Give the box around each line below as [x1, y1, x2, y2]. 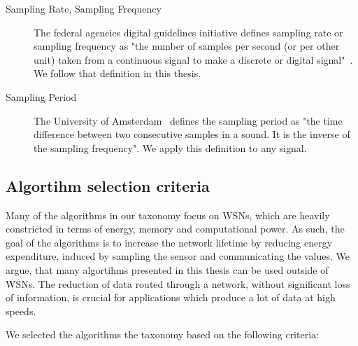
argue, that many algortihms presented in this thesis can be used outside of [6, 262, 329, 277]
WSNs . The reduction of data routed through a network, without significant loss [6, 276, 350, 291]
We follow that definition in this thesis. [34, 66, 201, 81]
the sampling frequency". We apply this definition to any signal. [34, 140, 307, 155]
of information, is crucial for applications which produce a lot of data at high [6, 290, 336, 305]
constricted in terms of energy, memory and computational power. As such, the [6, 221, 345, 236]
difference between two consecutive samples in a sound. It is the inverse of [34, 127, 350, 141]
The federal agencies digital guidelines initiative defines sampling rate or [34, 25, 343, 39]
